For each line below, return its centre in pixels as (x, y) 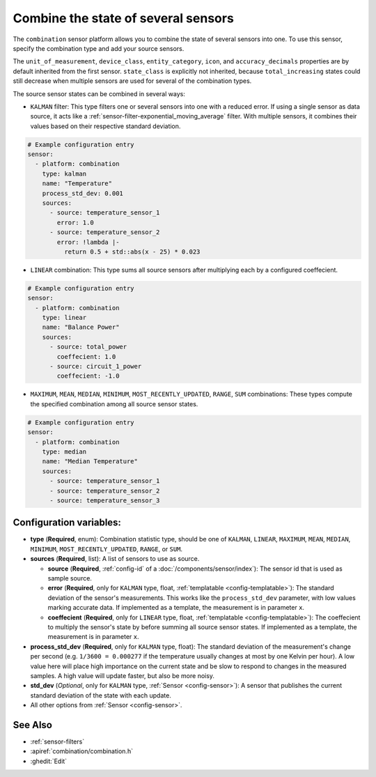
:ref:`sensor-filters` (57, 741)
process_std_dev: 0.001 (83, 193)
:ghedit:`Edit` (49, 761)
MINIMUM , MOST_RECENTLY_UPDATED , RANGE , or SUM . (107, 549)
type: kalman (64, 174)
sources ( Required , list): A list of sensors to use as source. (115, 559)
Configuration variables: (67, 523)
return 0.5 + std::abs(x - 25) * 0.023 (132, 252)
